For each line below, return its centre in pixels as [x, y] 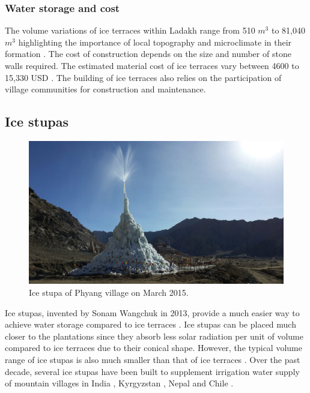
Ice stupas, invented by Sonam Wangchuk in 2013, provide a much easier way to [152, 312]
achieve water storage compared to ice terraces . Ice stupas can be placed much [150, 324]
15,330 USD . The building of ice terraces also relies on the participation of [143, 77]
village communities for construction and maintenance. [105, 89]
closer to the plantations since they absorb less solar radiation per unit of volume [154, 336]
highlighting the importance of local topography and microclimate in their [155, 42]
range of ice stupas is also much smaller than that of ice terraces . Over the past [153, 360]
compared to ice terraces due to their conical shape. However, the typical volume [153, 348]
